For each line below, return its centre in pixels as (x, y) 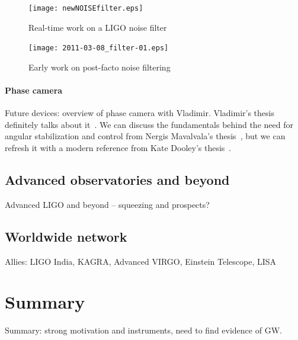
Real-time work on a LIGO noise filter (98, 27)
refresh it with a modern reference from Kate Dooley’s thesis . (118, 148)
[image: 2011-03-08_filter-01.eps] (99, 48)
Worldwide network (66, 236)
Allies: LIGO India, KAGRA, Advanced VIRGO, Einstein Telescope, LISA (141, 261)
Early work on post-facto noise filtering (100, 67)
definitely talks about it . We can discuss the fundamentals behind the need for (149, 124)
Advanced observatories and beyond (117, 180)
